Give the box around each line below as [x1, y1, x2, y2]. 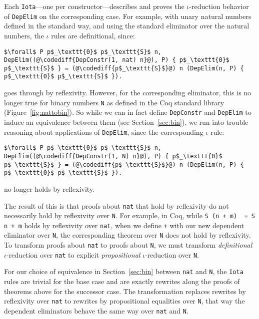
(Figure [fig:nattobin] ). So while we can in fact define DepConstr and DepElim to [4, 107, 251, 117]
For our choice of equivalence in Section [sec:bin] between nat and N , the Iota [4, 266, 243, 277]
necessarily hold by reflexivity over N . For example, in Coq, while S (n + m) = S [4, 210, 255, 221]
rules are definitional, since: [51, 30, 135, 40]
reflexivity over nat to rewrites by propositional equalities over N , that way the [4, 296, 245, 306]
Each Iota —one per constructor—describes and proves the [4, 1, 184, 11]
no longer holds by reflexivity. [4, 183, 95, 194]
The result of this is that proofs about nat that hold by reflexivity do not [4, 200, 229, 211]
